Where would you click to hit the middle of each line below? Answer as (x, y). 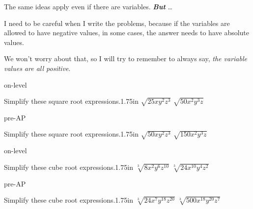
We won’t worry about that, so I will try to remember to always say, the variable (126, 58)
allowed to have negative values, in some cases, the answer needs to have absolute (127, 33)
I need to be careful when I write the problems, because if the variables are (117, 23)
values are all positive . (37, 68)
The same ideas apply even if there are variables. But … (88, 6)
